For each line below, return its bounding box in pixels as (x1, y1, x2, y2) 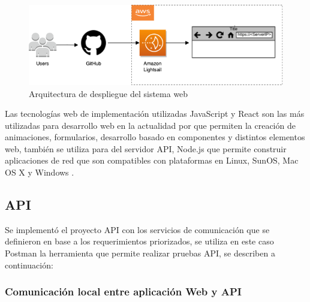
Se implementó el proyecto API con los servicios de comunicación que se (5, 223, 270, 235)
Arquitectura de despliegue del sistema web (29, 87, 188, 99)
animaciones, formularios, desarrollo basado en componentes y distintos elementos (5, 131, 305, 143)
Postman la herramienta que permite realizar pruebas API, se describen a (5, 247, 275, 259)
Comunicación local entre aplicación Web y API (5, 284, 242, 299)
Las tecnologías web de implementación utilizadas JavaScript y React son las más (5, 107, 305, 120)
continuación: (5, 258, 53, 271)
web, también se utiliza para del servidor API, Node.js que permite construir (5, 142, 287, 155)
